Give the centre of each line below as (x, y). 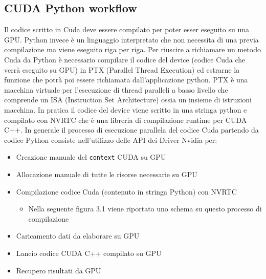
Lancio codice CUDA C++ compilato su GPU (89, 253)
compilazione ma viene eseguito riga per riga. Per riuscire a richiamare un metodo (132, 49)
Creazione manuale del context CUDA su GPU (91, 157)
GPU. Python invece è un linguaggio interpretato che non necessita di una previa (131, 39)
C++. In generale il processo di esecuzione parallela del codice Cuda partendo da (131, 130)
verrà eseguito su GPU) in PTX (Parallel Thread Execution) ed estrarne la (122, 69)
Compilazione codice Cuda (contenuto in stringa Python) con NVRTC (126, 191)
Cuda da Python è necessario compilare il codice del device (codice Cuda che (125, 59)
